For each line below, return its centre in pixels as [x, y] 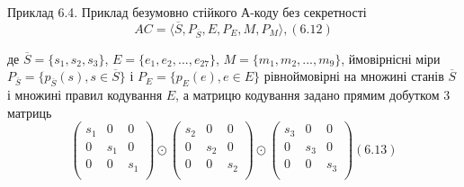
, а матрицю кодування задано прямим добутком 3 [313, 94]
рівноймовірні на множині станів [354, 76]
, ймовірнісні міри [391, 58]
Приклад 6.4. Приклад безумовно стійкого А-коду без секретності [187, 12]
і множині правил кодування [85, 94]
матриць [30, 112]
